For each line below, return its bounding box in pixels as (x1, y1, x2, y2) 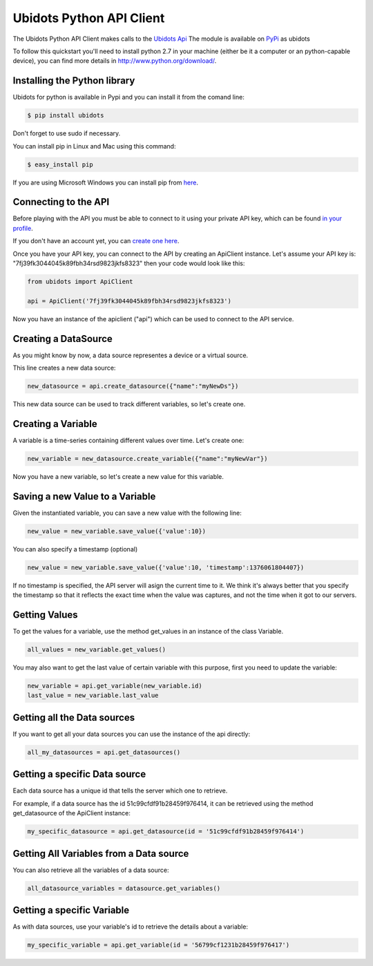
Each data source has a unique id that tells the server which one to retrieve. (12, 786, 228, 795)
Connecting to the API (12, 196, 110, 208)
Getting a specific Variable (12, 905, 130, 916)
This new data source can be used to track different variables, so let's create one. (12, 400, 246, 408)
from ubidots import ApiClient (27, 278, 134, 286)
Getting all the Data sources (12, 712, 135, 723)
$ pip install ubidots (27, 111, 104, 120)
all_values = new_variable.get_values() (27, 646, 166, 654)
